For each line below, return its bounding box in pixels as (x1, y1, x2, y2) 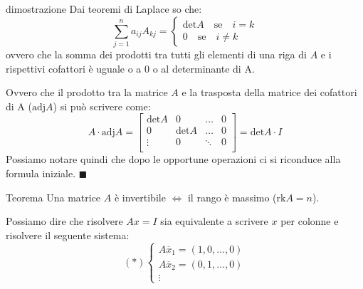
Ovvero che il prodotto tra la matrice (6, 85, 168, 100)
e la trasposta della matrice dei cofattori (181, 85, 357, 100)
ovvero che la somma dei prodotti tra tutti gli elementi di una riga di (6, 46, 307, 61)
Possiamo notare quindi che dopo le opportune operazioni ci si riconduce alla (6, 152, 341, 167)
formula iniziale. (6, 166, 76, 181)
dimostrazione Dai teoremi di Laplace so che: (6, 1, 202, 16)
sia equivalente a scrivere (160, 214, 268, 228)
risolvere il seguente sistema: (6, 227, 130, 242)
